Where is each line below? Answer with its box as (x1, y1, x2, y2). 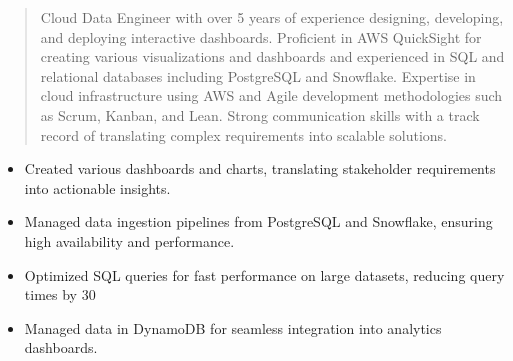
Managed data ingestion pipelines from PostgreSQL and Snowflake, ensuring (24, 211, 493, 232)
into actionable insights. (24, 177, 171, 198)
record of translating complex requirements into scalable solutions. (40, 124, 447, 145)
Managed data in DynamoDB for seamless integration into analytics (24, 317, 442, 338)
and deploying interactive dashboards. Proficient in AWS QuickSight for (40, 26, 482, 47)
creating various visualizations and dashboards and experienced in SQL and (40, 46, 505, 67)
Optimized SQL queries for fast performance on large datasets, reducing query (24, 264, 505, 285)
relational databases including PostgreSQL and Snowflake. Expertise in (40, 65, 476, 86)
